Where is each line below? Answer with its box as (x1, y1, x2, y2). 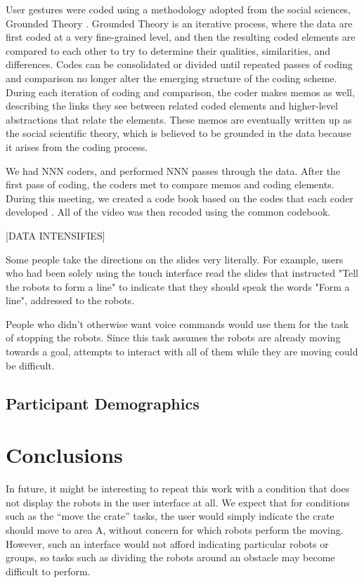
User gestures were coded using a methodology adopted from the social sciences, (6, 2, 351, 16)
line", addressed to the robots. (6, 293, 135, 308)
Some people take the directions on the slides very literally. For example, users (6, 251, 344, 266)
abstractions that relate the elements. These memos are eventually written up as (6, 112, 352, 126)
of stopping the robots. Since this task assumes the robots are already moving (6, 330, 341, 345)
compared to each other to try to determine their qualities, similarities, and (6, 43, 331, 58)
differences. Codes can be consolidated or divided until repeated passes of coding (6, 57, 353, 72)
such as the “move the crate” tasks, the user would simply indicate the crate (6, 509, 334, 523)
